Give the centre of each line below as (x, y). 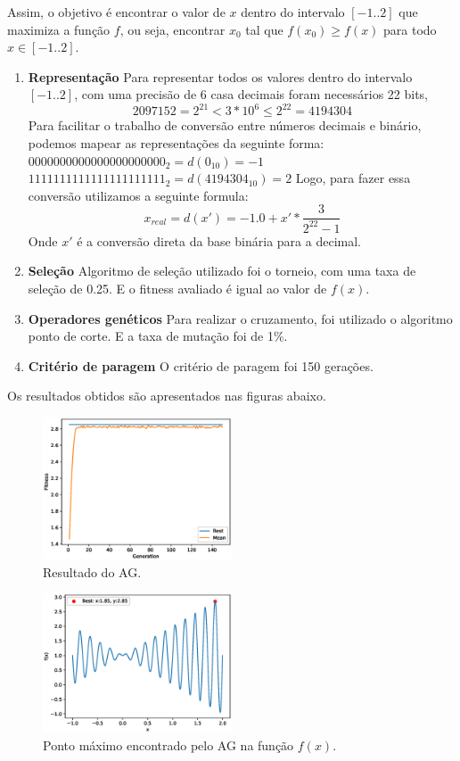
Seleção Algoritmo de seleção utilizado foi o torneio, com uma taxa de (222, 271)
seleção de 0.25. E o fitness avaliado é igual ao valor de (177, 289)
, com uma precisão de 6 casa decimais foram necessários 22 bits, (251, 94)
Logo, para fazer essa (353, 178)
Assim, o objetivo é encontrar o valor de (116, 12)
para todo (410, 29)
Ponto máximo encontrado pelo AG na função (168, 744)
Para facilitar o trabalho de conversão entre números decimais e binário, (225, 125)
